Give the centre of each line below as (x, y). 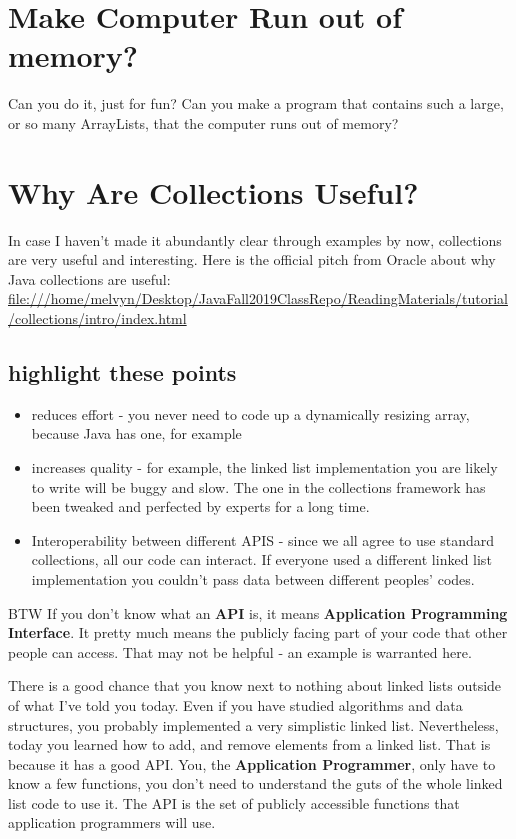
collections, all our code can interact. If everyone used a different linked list (261, 559)
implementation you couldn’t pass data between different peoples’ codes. (253, 578)
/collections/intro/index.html (97, 318)
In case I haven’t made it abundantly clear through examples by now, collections (255, 239)
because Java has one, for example (136, 433)
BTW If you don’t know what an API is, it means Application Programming (258, 612)
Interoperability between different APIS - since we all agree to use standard (262, 539)
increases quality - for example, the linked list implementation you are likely (264, 466)
